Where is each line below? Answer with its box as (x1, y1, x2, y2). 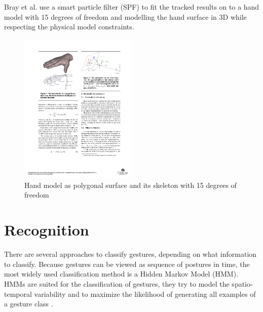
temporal (4, 288, 32, 299)
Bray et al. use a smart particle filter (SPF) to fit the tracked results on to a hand (4, 2, 259, 12)
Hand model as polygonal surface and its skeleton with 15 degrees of (24, 179, 237, 190)
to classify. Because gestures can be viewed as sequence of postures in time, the (4, 258, 250, 269)
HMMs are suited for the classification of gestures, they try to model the (4, 278, 230, 289)
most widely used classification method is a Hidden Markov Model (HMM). (4, 268, 239, 279)
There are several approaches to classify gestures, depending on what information (4, 249, 257, 259)
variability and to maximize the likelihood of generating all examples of (34, 288, 256, 299)
